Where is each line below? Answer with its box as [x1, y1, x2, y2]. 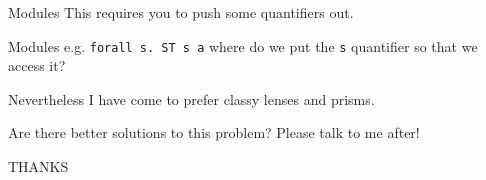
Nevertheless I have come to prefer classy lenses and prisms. [8, 88, 375, 109]
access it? [8, 55, 66, 76]
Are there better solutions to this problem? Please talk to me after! [8, 122, 420, 143]
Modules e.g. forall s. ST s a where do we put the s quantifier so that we [8, 35, 478, 56]
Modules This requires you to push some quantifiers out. [8, 2, 354, 22]
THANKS [8, 156, 69, 177]
